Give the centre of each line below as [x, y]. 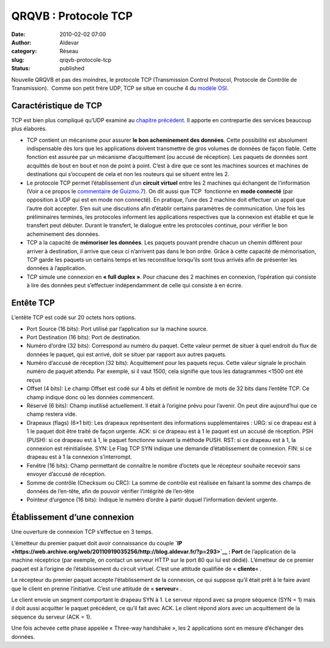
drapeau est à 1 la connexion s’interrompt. [79, 457]
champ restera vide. [52, 414]
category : [24, 51]
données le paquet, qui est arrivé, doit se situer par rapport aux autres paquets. [127, 354]
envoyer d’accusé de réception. [66, 474]
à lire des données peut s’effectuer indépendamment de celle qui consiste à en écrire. [135, 285]
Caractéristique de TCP [57, 105]
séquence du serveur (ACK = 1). [51, 617]
